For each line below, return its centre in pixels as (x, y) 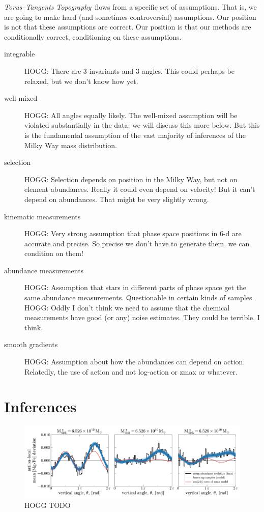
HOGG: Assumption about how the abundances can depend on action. (135, 362)
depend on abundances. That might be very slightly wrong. (117, 199)
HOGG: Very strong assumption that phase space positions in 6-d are (133, 233)
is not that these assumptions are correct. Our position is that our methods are (128, 27)
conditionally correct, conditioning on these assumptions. (93, 36)
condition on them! (54, 253)
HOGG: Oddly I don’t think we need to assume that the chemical (127, 307)
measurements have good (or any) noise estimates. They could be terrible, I (142, 317)
